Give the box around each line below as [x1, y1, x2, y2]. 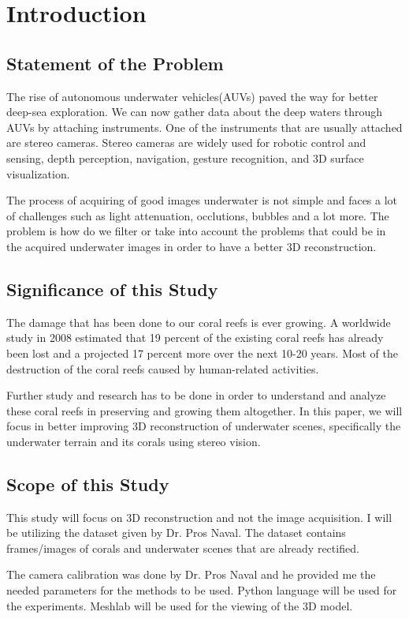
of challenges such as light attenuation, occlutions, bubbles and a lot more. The [6, 207, 389, 223]
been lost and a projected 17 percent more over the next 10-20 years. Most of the [6, 344, 398, 361]
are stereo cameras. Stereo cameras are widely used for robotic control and [6, 134, 366, 151]
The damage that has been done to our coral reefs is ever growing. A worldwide [6, 313, 391, 330]
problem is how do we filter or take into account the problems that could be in [6, 223, 386, 239]
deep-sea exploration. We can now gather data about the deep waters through [6, 103, 383, 120]
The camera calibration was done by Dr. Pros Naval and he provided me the [6, 566, 376, 583]
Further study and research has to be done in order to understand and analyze [6, 387, 386, 403]
